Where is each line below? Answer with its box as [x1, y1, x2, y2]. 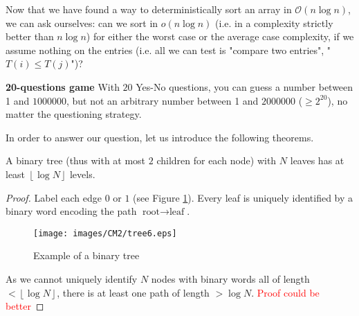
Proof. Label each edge [6, 190, 102, 204]
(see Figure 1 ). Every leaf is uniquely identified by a [133, 190, 353, 204]
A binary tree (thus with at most [6, 153, 146, 168]
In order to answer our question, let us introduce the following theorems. [6, 130, 314, 144]
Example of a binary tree [33, 248, 140, 263]
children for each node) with [156, 153, 277, 168]
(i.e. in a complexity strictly [215, 15, 333, 30]
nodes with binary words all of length [151, 271, 310, 286]
